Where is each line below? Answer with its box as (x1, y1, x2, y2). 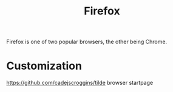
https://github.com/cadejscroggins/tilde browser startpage (6, 79, 154, 87)
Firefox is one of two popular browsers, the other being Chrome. (6, 38, 168, 46)
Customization (6, 59, 82, 73)
